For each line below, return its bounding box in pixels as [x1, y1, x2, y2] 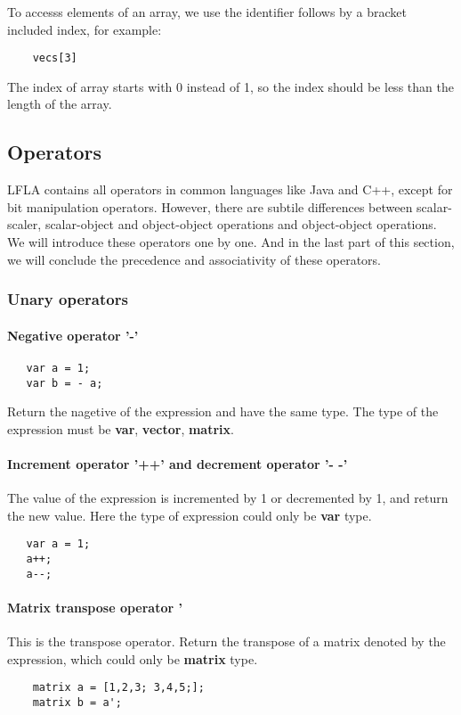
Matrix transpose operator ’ [7, 597, 182, 616]
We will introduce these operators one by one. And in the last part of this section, [7, 233, 455, 251]
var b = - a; [26, 376, 103, 390]
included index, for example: [7, 20, 162, 38]
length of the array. [7, 95, 112, 113]
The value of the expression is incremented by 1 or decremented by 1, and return [7, 489, 449, 507]
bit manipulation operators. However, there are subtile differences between [7, 197, 413, 216]
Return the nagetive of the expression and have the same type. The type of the [7, 402, 439, 421]
